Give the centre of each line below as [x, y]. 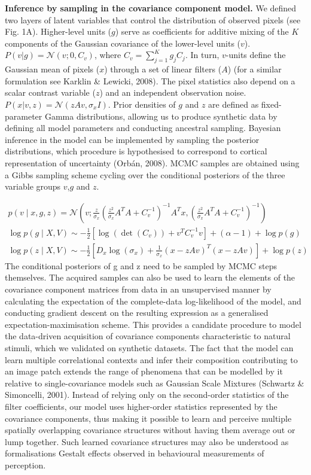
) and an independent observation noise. [173, 92]
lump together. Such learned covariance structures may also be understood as [147, 441]
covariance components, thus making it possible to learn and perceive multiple [148, 418]
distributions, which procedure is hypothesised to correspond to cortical [136, 151]
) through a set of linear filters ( [163, 69]
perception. [25, 465]
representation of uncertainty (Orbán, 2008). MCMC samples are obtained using [152, 162]
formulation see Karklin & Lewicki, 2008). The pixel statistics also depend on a [150, 80]
